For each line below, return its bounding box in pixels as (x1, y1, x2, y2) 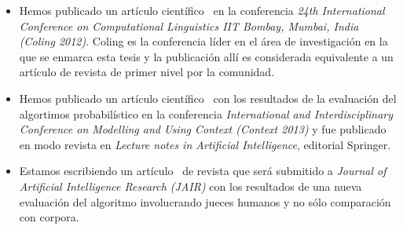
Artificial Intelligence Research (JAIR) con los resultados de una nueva (19, 177, 362, 194)
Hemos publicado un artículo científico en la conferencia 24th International (19, 2, 385, 18)
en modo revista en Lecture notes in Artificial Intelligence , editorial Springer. (19, 136, 391, 152)
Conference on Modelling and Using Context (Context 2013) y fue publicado (19, 121, 387, 137)
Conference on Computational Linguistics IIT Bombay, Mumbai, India (19, 17, 359, 34)
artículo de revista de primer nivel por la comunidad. (19, 64, 275, 80)
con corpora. (19, 209, 79, 225)
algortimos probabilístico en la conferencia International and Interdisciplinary (19, 105, 394, 122)
